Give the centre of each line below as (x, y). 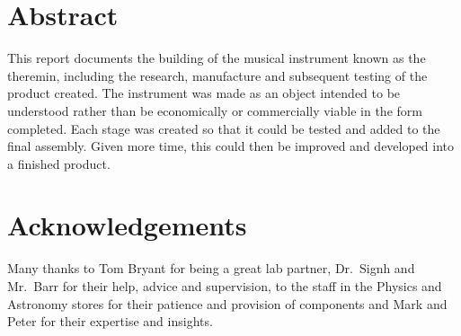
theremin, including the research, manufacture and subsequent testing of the (217, 75)
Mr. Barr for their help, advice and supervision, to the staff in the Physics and (225, 286)
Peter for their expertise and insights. (110, 321)
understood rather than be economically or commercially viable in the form (215, 110)
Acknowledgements (127, 225)
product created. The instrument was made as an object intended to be (204, 93)
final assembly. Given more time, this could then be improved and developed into (231, 146)
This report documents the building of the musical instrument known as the (217, 58)
